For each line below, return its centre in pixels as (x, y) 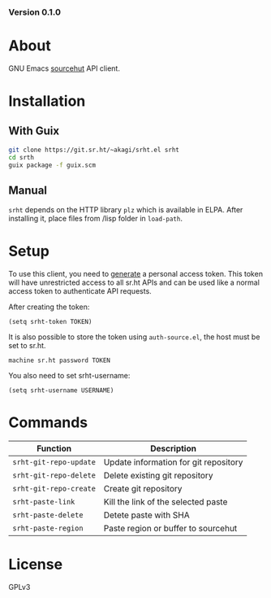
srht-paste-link (44, 502)
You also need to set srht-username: (69, 376)
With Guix (34, 131)
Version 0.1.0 (34, 12)
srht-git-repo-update (54, 463)
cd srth (22, 157)
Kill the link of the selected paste (166, 502)
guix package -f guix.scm (52, 165)
